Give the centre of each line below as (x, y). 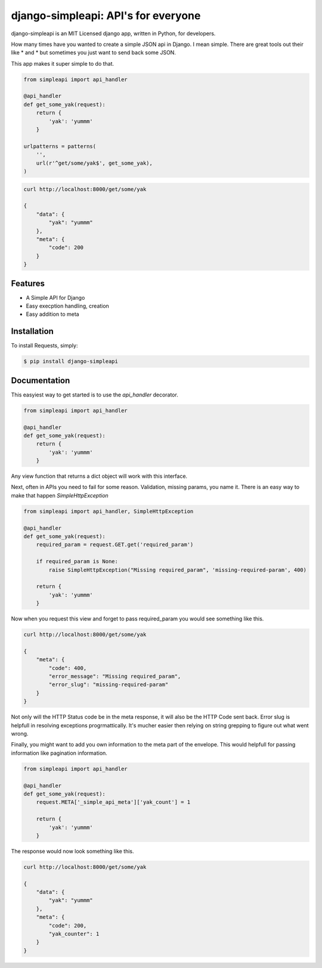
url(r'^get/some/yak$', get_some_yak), (95, 163)
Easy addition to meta (53, 314)
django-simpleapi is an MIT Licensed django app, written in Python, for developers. (113, 33)
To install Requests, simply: (44, 346)
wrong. (20, 734)
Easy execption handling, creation (68, 306)
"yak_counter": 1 (74, 934)
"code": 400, (68, 668)
